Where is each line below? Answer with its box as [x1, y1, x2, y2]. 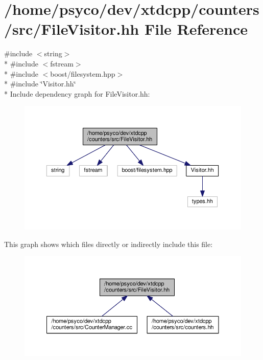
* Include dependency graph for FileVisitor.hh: [4, 88, 150, 99]
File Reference [144, 18, 248, 39]
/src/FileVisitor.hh [4, 18, 139, 39]
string [44, 48, 62, 59]
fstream [50, 58, 74, 69]
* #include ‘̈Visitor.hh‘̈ [4, 78, 76, 89]
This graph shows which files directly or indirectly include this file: [4, 238, 213, 249]
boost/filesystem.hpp [50, 68, 115, 79]
